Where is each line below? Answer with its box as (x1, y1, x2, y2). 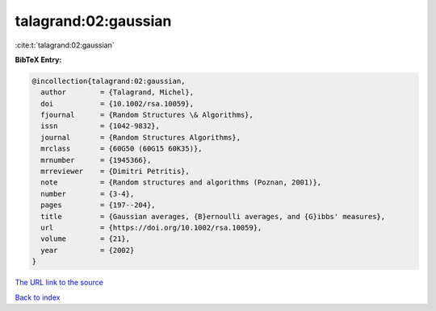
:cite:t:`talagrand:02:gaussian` (15, 40, 115, 50)
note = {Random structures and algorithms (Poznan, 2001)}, (40, 178, 322, 187)
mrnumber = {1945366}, (40, 155, 152, 164)
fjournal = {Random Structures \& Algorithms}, (40, 110, 254, 120)
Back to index (15, 292, 61, 302)
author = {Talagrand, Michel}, (40, 88, 194, 97)
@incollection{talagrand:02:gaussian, (31, 77, 186, 85)
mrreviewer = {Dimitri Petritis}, (40, 167, 190, 176)
